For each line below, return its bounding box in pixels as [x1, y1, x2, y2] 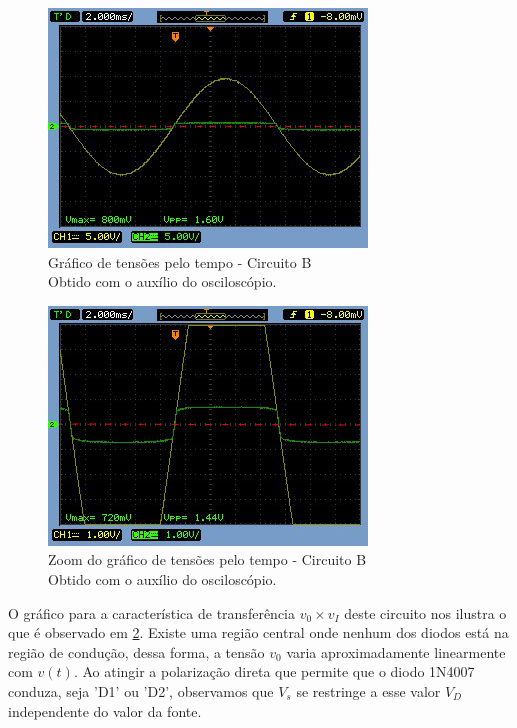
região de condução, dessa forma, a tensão [8, 641, 265, 662]
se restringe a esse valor [296, 680, 441, 701]
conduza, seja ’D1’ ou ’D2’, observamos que [8, 680, 274, 701]
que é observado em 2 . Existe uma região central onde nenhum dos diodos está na [8, 622, 509, 643]
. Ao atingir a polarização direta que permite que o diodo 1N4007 [73, 661, 475, 682]
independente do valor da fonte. [8, 700, 202, 721]
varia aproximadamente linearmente [286, 641, 506, 662]
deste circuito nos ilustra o [344, 602, 507, 623]
